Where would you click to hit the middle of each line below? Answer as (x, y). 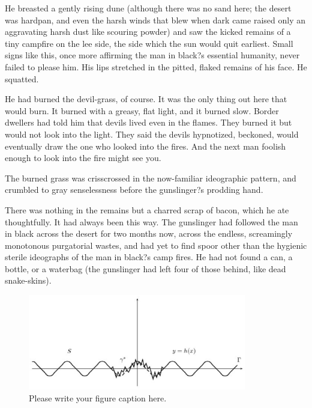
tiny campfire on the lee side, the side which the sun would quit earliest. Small (149, 43)
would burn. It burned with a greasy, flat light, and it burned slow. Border (142, 110)
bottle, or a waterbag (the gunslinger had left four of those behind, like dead (145, 268)
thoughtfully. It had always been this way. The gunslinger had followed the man (151, 221)
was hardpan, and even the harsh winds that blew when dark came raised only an (155, 20)
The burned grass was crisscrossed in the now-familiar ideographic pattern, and (151, 178)
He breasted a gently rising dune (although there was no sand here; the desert (148, 8)
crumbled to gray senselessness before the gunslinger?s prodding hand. (134, 190)
